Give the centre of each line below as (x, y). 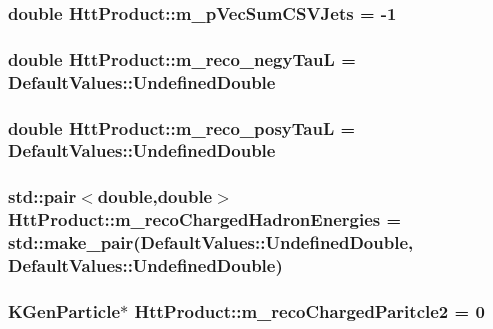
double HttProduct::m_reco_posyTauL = (182, 127)
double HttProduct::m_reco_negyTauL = (182, 58)
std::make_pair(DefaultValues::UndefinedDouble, (211, 242)
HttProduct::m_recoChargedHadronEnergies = (205, 219)
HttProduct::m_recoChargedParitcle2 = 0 (309, 310)
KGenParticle (64, 310)
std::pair (42, 196)
